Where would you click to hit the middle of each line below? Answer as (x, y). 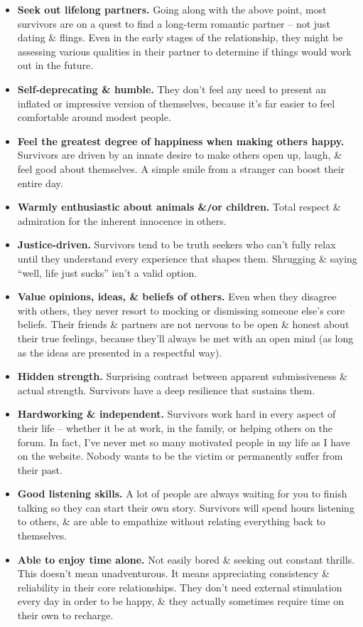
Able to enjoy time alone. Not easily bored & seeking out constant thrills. (186, 559)
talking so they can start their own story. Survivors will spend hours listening (186, 507)
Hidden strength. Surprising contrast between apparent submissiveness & (182, 376)
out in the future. (55, 65)
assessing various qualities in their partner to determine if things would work (184, 51)
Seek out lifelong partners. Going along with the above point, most (172, 9)
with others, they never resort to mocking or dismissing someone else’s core (181, 310)
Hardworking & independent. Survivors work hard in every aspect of (177, 414)
